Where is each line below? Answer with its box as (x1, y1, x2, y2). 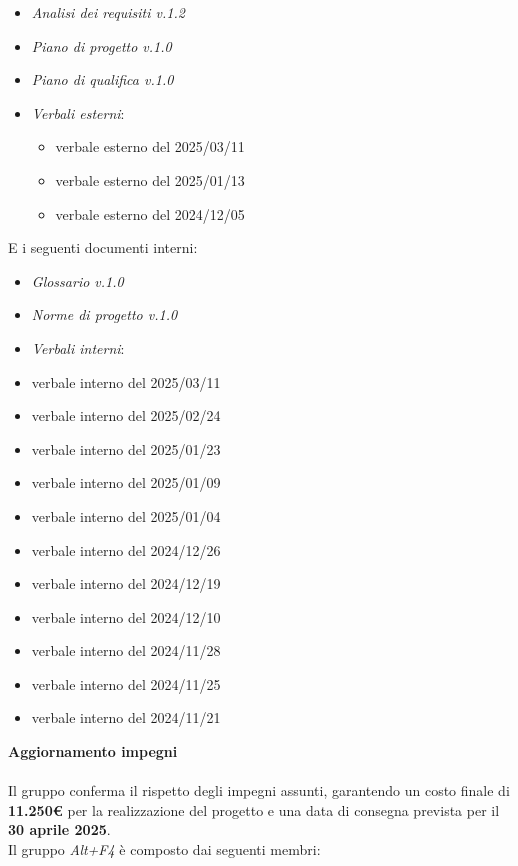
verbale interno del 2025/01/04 (31, 505, 221, 526)
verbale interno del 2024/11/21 (31, 707, 221, 728)
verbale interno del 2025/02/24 (31, 405, 221, 426)
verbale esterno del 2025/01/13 (55, 169, 245, 190)
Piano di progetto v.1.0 (31, 35, 172, 56)
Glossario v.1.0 (31, 270, 124, 291)
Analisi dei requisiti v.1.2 (31, 2, 185, 22)
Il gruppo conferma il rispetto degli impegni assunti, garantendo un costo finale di (8, 780, 510, 801)
